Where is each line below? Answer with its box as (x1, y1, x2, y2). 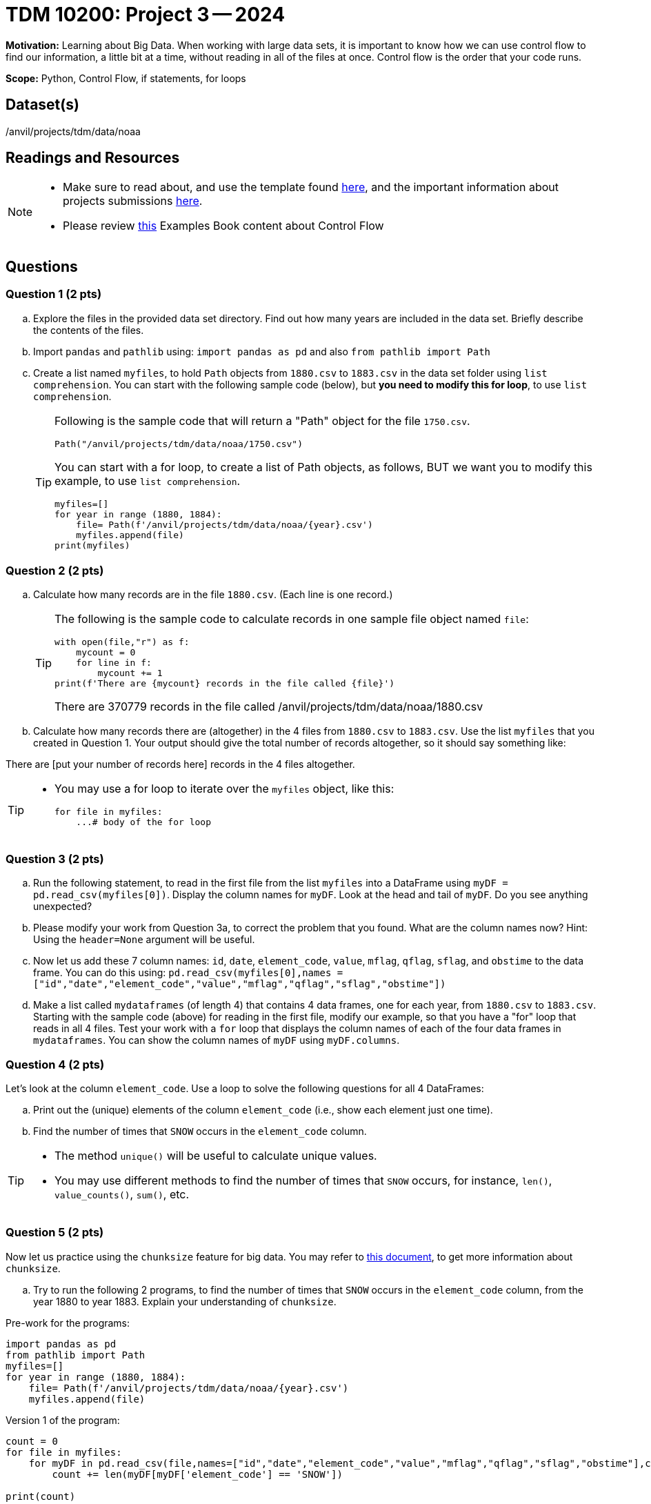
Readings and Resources (6, 149, 180, 167)
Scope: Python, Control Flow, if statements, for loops (6, 72, 246, 84)
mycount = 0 (76, 647, 136, 658)
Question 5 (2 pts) (6, 1225, 104, 1240)
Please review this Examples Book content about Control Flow (63, 219, 384, 233)
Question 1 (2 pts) (6, 287, 102, 301)
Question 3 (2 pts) (6, 851, 104, 866)
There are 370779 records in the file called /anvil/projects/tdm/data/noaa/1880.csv (54, 700, 483, 714)
